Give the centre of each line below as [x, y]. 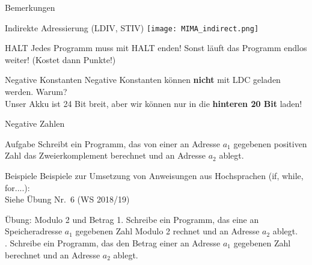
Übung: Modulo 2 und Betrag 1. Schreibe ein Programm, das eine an [132, 219]
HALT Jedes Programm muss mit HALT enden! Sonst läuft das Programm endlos [156, 48]
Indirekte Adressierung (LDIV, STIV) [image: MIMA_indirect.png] [132, 27]
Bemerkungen [30, 7]
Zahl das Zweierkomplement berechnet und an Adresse [105, 155]
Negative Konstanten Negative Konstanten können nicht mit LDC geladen [143, 80]
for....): [17, 187]
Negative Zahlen [35, 123]
